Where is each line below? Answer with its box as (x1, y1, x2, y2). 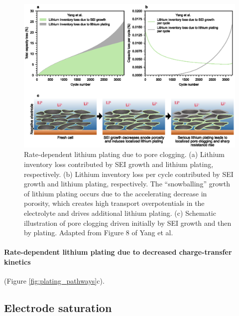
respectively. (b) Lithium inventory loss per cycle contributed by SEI (24, 168, 234, 179)
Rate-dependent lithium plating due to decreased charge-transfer (4, 247, 232, 257)
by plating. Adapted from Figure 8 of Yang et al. (24, 227, 173, 238)
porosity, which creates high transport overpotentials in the (24, 198, 205, 208)
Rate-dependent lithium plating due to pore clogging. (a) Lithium (24, 149, 225, 159)
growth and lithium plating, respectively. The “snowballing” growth (24, 178, 231, 189)
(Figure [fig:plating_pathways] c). (4, 276, 105, 286)
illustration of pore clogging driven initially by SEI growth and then (24, 217, 232, 228)
